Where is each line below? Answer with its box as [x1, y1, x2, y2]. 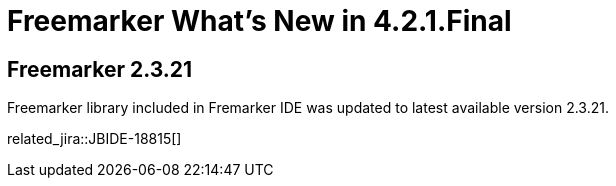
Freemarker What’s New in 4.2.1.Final [7, 4, 512, 38]
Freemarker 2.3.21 [7, 56, 193, 82]
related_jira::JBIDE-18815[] [7, 130, 182, 148]
